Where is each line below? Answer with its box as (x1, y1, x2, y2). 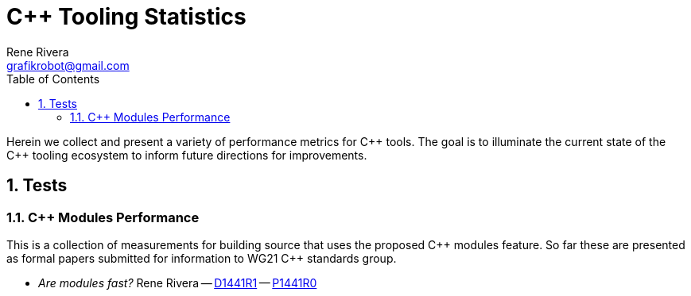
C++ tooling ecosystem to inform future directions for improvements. (6, 148, 367, 162)
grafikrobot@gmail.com (6, 58, 130, 72)
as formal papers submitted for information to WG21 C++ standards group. (6, 251, 397, 265)
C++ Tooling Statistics (6, 3, 247, 30)
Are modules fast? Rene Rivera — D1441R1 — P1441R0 (38, 275, 317, 290)
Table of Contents (6, 71, 100, 86)
